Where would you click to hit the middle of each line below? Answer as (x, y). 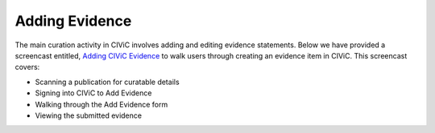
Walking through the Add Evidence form (101, 104)
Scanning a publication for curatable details (108, 82)
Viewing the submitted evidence (89, 115)
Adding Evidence (73, 21)
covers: (27, 67)
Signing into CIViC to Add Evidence (93, 93)
